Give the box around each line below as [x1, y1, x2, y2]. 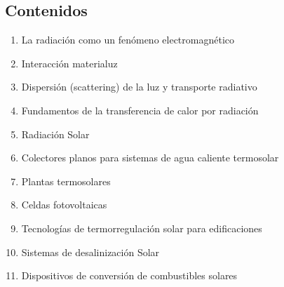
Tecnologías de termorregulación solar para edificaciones [21, 220, 262, 235]
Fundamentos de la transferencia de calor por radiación [21, 102, 259, 117]
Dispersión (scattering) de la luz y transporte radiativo [21, 79, 257, 94]
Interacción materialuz [21, 55, 118, 70]
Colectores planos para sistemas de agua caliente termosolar [21, 150, 279, 165]
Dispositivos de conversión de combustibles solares [21, 268, 238, 283]
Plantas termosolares [21, 173, 111, 188]
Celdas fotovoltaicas [21, 197, 107, 212]
